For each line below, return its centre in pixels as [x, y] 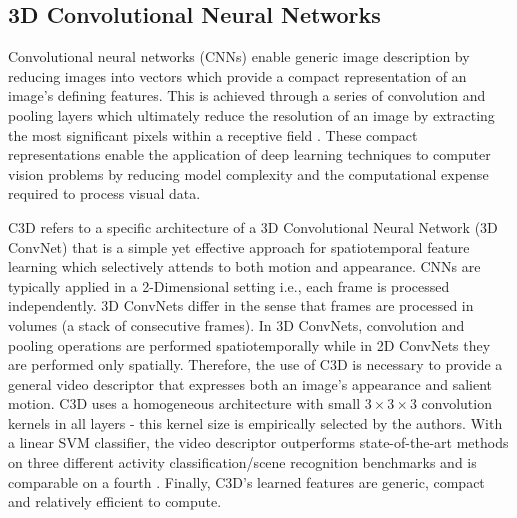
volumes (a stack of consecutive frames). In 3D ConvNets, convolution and [236, 324]
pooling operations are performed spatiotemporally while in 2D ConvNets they [249, 344]
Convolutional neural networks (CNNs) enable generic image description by [239, 56]
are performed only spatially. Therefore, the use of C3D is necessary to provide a [255, 364]
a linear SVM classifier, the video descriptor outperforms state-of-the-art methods [258, 442]
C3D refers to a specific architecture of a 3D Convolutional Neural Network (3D [253, 226]
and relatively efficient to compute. [115, 501]
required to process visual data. [104, 193]
